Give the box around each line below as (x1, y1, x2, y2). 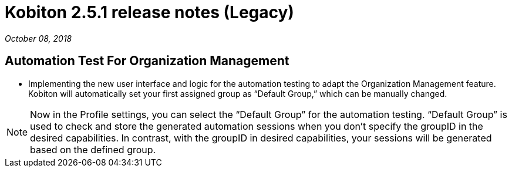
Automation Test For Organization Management (5, 53, 289, 69)
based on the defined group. (30, 143, 156, 156)
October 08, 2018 (5, 33, 72, 43)
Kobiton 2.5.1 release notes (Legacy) (5, 2, 294, 22)
